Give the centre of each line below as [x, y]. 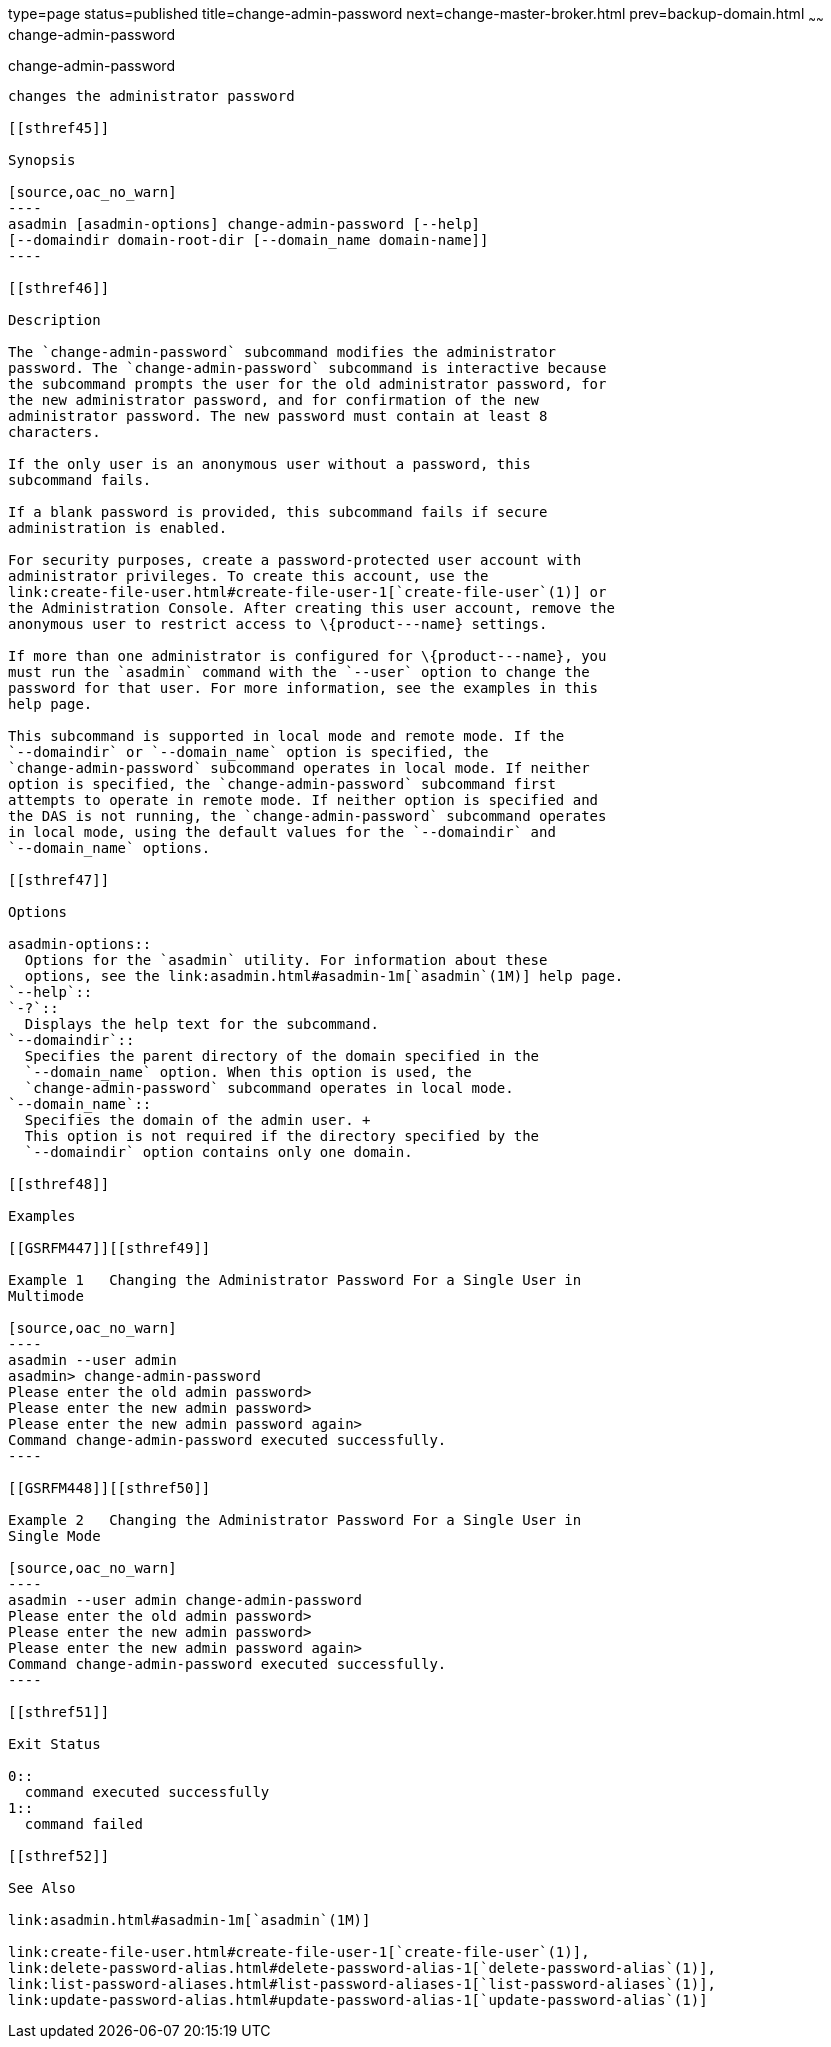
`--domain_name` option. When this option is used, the [248, 1071]
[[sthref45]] [59, 127]
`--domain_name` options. [109, 847]
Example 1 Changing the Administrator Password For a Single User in [295, 1279]
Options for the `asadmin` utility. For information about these [286, 959]
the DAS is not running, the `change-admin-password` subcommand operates [307, 815]
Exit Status [54, 1743]
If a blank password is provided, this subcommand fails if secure [278, 511]
